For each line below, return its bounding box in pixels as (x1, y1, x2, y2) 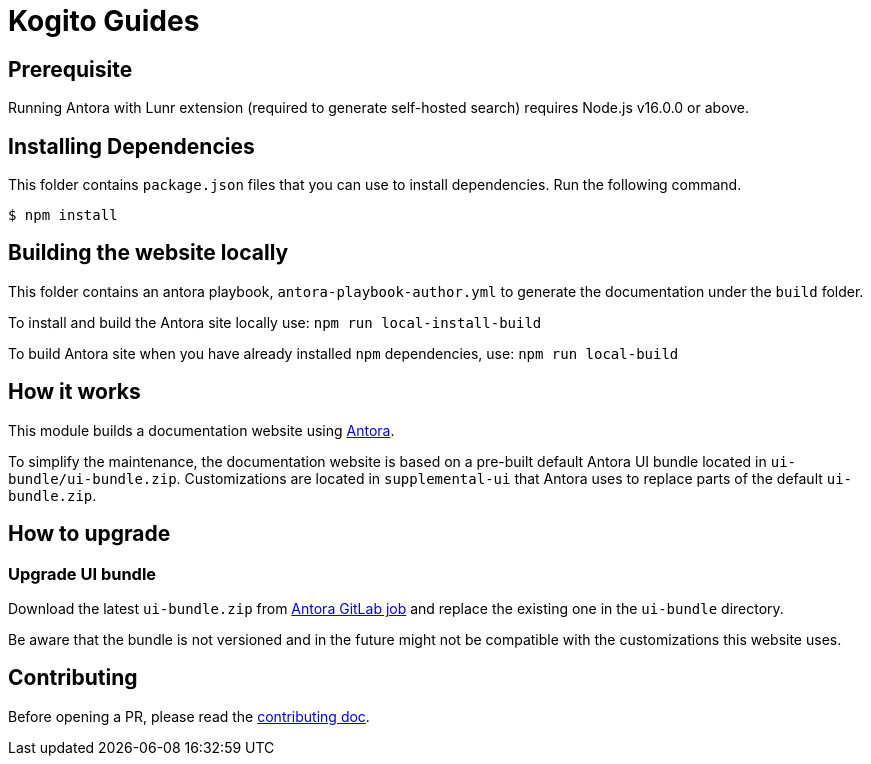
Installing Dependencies (8, 133, 255, 159)
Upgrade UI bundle (8, 563, 157, 584)
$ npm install (8, 207, 118, 224)
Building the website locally (8, 240, 289, 266)
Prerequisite (8, 56, 133, 82)
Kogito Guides (8, 4, 200, 38)
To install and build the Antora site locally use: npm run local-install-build (8, 313, 542, 331)
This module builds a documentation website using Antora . (8, 421, 395, 439)
